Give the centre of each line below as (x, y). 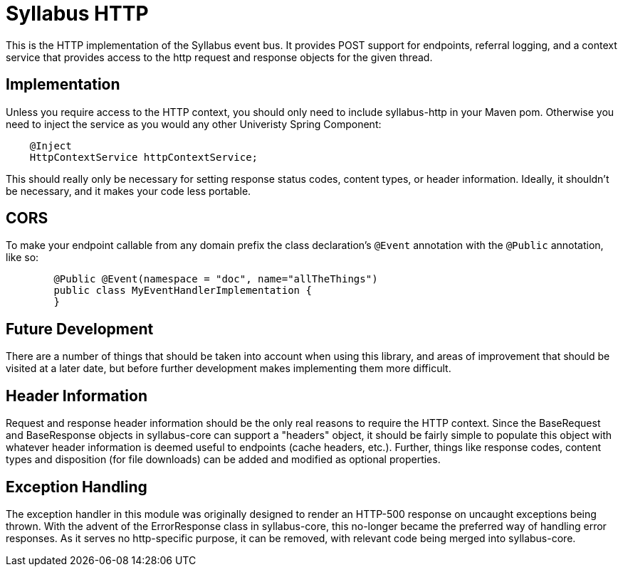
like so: (22, 258)
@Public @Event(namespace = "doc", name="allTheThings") (216, 279)
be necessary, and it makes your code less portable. (129, 191)
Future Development (80, 329)
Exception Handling (77, 487)
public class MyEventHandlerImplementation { (183, 291)
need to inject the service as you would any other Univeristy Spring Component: (194, 124)
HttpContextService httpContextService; (144, 157)
